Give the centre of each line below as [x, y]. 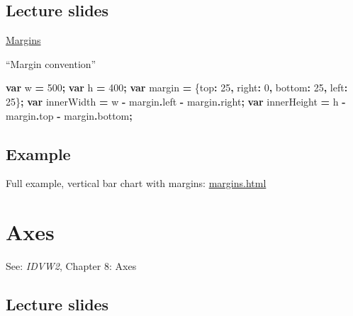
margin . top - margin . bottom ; [69, 115]
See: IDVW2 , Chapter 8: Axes [71, 266]
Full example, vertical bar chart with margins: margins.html [136, 183]
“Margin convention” [51, 63]
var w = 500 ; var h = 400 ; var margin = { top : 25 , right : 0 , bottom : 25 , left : [177, 88]
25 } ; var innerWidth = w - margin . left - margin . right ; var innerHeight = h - [176, 101]
